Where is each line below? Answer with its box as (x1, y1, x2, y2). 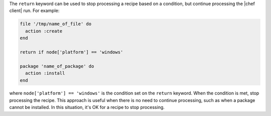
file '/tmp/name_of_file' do (20, 21, 92, 27)
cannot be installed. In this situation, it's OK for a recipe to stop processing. (9, 104, 165, 110)
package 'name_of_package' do (20, 63, 94, 69)
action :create (25, 28, 63, 34)
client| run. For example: (9, 8, 60, 14)
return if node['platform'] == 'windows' (20, 49, 123, 55)
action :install (25, 70, 65, 76)
